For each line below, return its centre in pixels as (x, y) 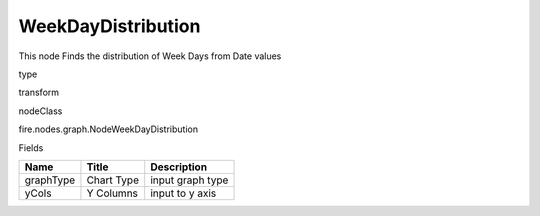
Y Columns (112, 193)
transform (39, 92)
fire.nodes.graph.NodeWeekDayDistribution (108, 129)
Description (179, 167)
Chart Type (113, 180)
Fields (31, 147)
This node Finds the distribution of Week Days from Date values (150, 56)
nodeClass (40, 111)
